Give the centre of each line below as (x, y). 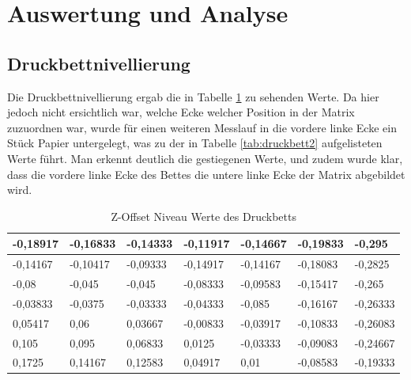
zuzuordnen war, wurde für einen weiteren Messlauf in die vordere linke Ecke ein (202, 127)
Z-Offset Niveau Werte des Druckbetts (204, 216)
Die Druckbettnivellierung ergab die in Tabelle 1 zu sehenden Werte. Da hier (193, 96)
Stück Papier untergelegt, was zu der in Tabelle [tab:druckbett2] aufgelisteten (195, 143)
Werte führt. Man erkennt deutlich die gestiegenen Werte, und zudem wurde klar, (205, 158)
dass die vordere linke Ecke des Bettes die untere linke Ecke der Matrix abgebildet (206, 174)
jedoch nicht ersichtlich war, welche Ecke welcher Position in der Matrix (181, 112)
